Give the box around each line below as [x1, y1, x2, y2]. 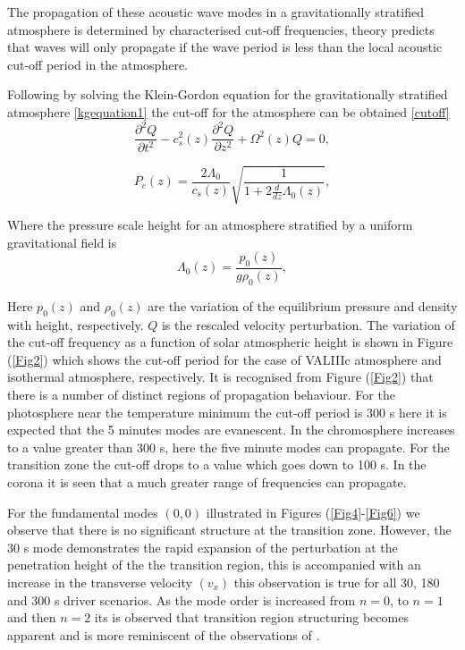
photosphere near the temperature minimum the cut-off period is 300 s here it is [7, 402, 447, 421]
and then [7, 608, 56, 627]
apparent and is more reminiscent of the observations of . [7, 625, 320, 644]
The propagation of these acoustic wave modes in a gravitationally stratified [7, 3, 424, 21]
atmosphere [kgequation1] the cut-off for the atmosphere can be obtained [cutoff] [7, 102, 450, 121]
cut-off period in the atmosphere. [7, 55, 188, 73]
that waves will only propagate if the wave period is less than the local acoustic [7, 38, 443, 56]
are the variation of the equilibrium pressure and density [148, 296, 458, 315]
